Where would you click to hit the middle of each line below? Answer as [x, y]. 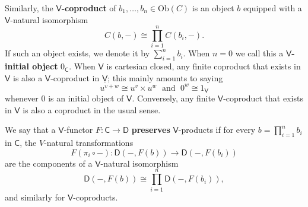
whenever [22, 98]
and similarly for [35, 197]
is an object [213, 8]
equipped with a [273, 8]
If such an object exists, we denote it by [77, 53]
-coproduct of [89, 8]
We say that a [30, 130]
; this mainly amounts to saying [165, 77]
